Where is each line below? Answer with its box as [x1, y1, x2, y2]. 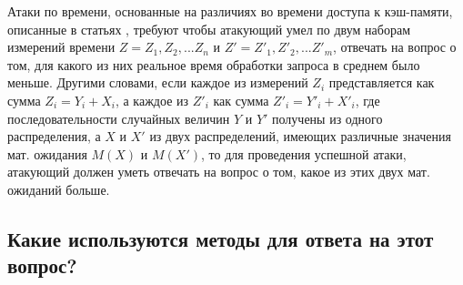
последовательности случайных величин [7, 108, 230, 127]
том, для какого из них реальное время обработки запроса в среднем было [7, 55, 420, 74]
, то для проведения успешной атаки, [201, 144, 407, 163]
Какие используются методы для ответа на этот [7, 224, 434, 252]
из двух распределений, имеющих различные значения [149, 127, 451, 146]
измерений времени [7, 37, 116, 56]
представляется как [328, 73, 435, 92]
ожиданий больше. [7, 179, 110, 198]
